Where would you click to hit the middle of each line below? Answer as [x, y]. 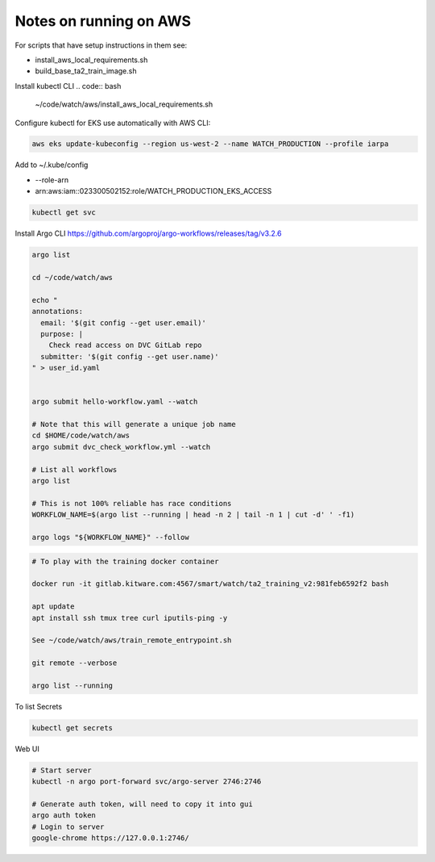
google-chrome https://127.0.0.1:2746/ [110, 838]
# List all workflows [75, 469]
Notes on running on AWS [103, 21]
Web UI [27, 749]
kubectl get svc [64, 213]
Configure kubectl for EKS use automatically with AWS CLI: [113, 123]
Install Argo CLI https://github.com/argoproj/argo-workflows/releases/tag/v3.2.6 [148, 233]
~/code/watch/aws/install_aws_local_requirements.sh [124, 104]
